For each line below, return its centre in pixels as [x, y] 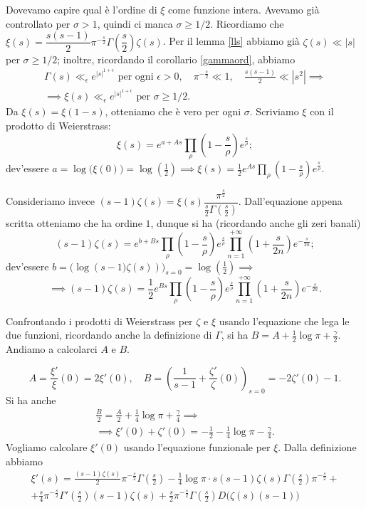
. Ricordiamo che [247, 23]
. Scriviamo [274, 111]
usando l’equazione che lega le [284, 321]
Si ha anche [31, 399]
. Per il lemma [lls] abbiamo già [231, 41]
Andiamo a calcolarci [52, 349]
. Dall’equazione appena [290, 201]
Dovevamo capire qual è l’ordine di [82, 9]
